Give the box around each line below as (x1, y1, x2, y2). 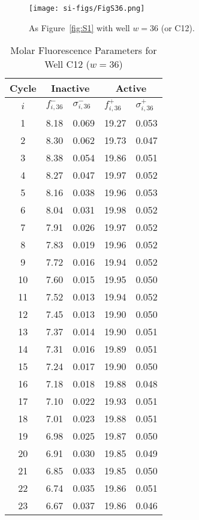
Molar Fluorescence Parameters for (10, 43, 157, 58)
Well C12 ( (44, 57, 90, 71)
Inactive (51, 81, 90, 95)
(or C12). (161, 21, 195, 34)
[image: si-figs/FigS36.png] (29, 4, 145, 13)
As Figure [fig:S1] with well (29, 21, 130, 34)
